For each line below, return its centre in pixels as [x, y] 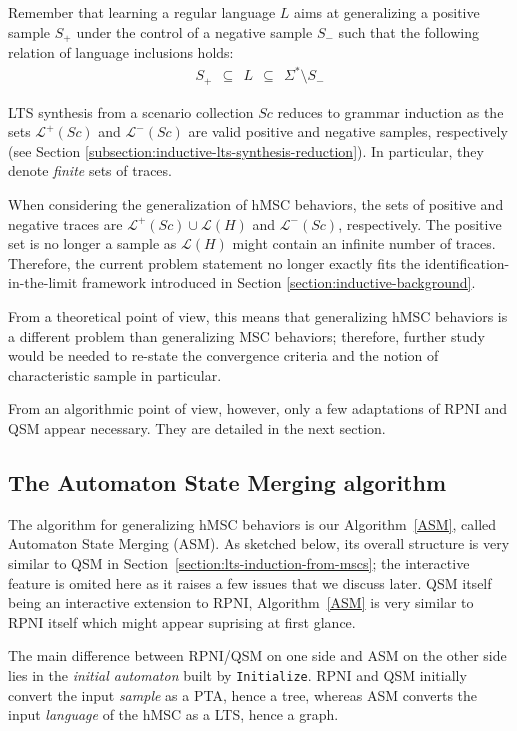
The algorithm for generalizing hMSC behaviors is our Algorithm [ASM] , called [252, 523]
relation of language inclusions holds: [121, 52]
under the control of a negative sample [194, 31]
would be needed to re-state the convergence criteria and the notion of [223, 355]
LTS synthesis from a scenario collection [131, 111]
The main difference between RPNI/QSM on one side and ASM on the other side [257, 655]
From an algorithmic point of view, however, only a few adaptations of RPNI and [257, 408]
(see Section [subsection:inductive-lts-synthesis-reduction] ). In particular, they [246, 150]
